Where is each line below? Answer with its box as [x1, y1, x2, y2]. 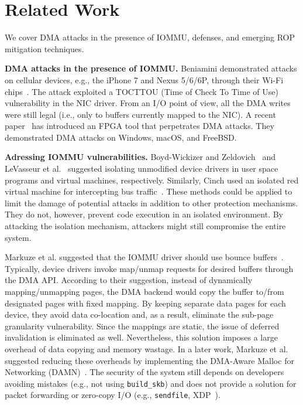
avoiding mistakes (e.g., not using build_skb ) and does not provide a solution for [5, 377, 297, 389]
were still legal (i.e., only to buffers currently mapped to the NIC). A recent [5, 108, 276, 120]
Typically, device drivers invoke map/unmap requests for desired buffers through [5, 262, 294, 274]
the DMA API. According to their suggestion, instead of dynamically [5, 274, 253, 286]
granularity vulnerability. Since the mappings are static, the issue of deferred [5, 319, 280, 332]
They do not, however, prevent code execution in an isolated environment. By [5, 208, 283, 220]
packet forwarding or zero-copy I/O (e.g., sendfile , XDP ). [5, 389, 221, 401]
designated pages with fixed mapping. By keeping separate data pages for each [5, 297, 286, 309]
